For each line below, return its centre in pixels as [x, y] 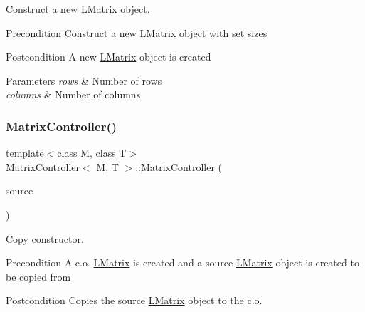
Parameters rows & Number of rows [84, 80]
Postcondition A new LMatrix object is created [109, 57]
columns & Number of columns [73, 94]
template [25, 153]
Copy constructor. [45, 238]
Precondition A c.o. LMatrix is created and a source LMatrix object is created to [182, 262]
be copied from [38, 276]
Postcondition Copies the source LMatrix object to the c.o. [134, 300]
